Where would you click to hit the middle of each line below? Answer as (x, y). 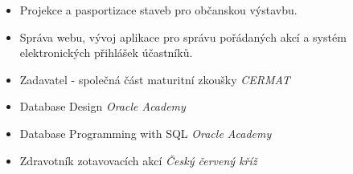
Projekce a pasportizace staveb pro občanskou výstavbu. (158, 10)
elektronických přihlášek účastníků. (106, 53)
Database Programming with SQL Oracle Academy (146, 133)
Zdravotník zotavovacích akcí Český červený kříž (138, 160)
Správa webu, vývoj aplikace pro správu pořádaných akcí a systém (183, 36)
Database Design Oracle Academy (103, 106)
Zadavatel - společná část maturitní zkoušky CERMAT (155, 79)
